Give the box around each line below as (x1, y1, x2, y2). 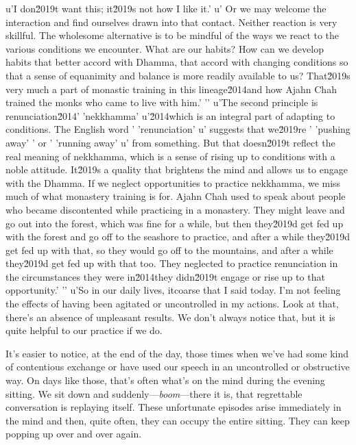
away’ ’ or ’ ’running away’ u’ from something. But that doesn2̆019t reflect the (5, 135, 335, 149)
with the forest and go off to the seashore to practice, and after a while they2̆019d (5, 229, 351, 244)
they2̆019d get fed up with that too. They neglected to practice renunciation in (5, 256, 338, 270)
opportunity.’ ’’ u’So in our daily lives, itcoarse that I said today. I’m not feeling (5, 283, 341, 297)
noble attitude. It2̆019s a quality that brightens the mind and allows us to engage (5, 162, 348, 177)
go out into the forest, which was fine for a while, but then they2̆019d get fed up (5, 216, 344, 230)
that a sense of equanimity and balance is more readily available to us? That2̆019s (5, 68, 351, 82)
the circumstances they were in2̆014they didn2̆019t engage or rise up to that (5, 269, 325, 283)
